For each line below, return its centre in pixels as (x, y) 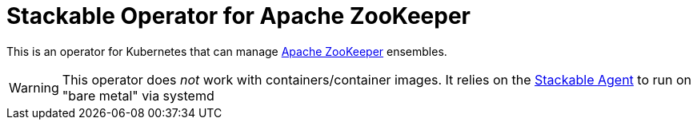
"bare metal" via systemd (138, 95)
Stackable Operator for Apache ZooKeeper (238, 16)
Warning (34, 87)
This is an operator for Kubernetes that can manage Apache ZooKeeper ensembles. (227, 51)
